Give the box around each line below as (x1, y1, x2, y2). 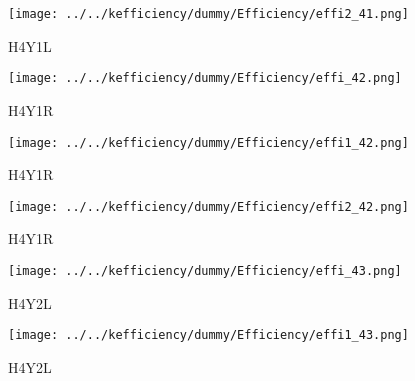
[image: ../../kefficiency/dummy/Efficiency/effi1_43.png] (8, 328, 409, 343)
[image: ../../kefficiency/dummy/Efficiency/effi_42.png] (8, 71, 402, 86)
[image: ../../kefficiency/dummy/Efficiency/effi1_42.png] (8, 135, 409, 150)
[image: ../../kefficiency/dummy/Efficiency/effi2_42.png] (8, 199, 409, 214)
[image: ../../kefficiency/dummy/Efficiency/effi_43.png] (8, 264, 402, 278)
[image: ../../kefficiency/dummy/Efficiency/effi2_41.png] (8, 7, 409, 21)
